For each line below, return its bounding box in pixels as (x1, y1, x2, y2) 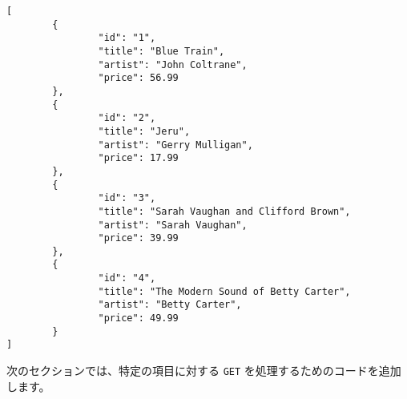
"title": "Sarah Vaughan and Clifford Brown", (98, 205, 351, 217)
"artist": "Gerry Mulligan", (98, 139, 253, 151)
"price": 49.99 (98, 312, 179, 324)
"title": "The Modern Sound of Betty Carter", (98, 285, 351, 297)
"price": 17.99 (98, 152, 179, 164)
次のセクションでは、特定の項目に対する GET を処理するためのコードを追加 (6, 362, 401, 379)
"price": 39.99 (98, 232, 179, 244)
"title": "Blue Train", (98, 45, 225, 57)
